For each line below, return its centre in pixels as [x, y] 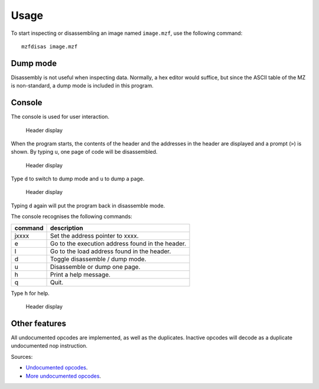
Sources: [22, 356]
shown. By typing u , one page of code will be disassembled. [84, 152]
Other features [38, 323]
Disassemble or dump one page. [95, 267]
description [66, 228]
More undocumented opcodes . [64, 376]
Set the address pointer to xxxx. [94, 235]
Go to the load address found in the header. [110, 251]
